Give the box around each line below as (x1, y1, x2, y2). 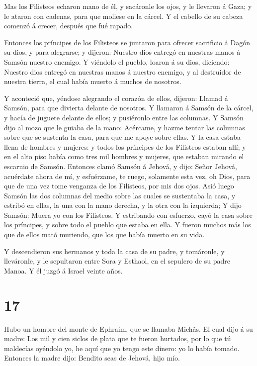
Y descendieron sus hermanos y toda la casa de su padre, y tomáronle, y (4, 246, 225, 256)
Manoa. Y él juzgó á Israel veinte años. (4, 265, 123, 275)
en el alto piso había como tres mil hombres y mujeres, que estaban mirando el (4, 151, 244, 162)
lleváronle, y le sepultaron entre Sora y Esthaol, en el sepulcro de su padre (4, 256, 230, 266)
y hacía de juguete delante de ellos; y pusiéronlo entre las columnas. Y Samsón (4, 112, 244, 122)
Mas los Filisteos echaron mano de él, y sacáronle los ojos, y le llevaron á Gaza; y (4, 1, 252, 11)
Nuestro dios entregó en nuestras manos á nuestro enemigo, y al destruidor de (4, 66, 241, 77)
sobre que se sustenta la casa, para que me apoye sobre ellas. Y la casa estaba (4, 132, 241, 142)
